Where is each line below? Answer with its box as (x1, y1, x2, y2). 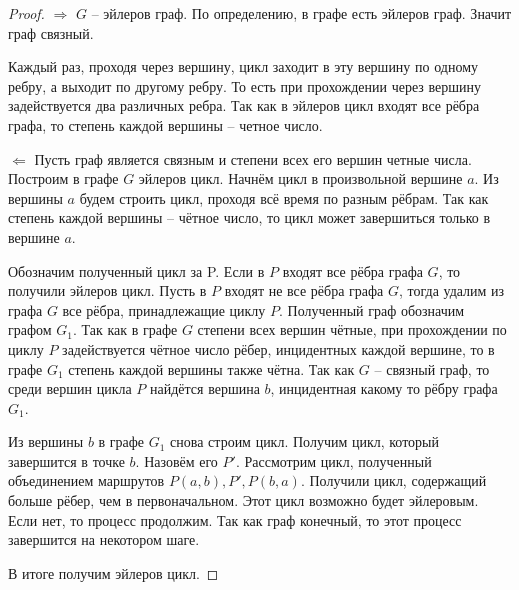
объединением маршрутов (8, 470, 165, 491)
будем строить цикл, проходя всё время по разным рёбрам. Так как (79, 187, 489, 208)
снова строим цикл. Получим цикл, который (170, 431, 439, 452)
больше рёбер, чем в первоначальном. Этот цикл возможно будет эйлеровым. (8, 490, 479, 511)
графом (8, 319, 52, 340)
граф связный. (8, 22, 94, 43)
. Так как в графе (73, 319, 178, 340)
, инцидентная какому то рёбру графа (270, 378, 498, 399)
